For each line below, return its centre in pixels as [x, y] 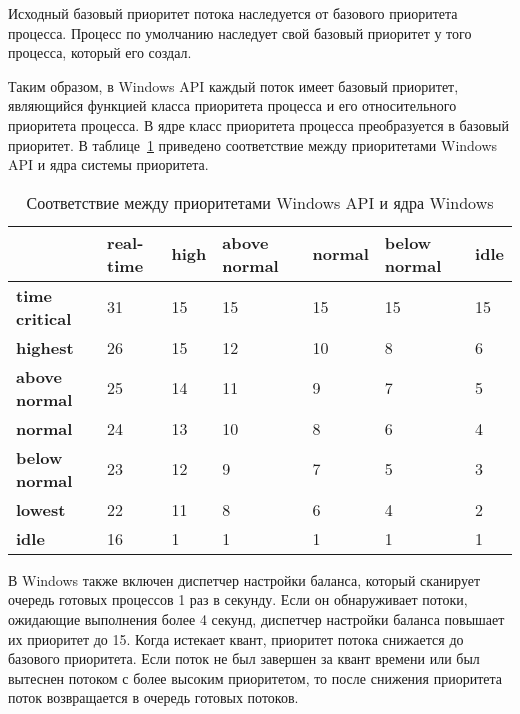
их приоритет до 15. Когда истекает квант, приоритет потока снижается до [236, 638]
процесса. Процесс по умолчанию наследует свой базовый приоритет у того [240, 32]
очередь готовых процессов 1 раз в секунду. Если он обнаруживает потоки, [238, 599]
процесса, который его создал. [100, 52]
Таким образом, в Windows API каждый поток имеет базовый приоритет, [233, 85]
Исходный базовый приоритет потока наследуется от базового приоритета [233, 13]
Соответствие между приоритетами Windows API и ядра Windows [260, 202]
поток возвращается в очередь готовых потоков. [153, 697]
